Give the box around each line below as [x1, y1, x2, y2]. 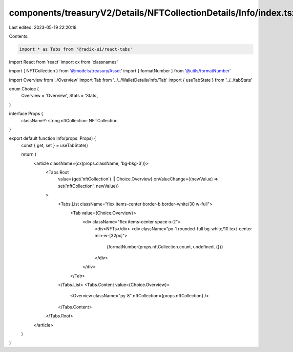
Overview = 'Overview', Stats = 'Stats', [21, 93, 99, 99]
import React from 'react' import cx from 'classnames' [9, 59, 118, 65]
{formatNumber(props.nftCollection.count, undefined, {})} [106, 243, 223, 249]
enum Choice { [9, 86, 39, 92]
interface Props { [9, 110, 43, 117]
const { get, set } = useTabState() [21, 142, 88, 148]
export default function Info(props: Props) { [9, 135, 96, 141]
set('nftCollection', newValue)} [58, 183, 119, 189]
